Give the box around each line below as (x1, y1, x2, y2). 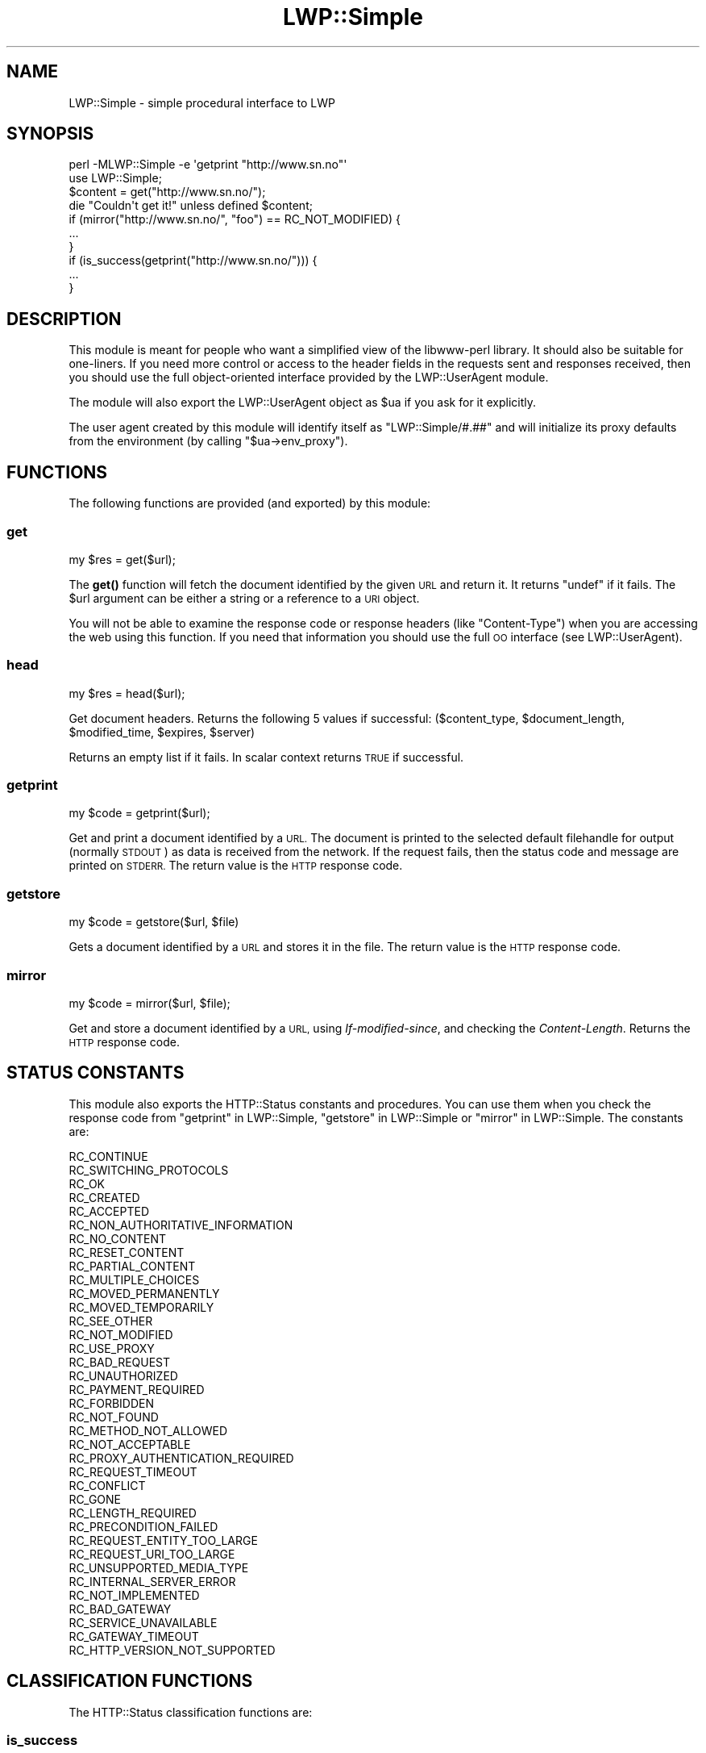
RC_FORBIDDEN (69, 1396, 154, 1410)
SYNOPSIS (6, 123, 94, 144)
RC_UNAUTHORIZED (69, 1368, 178, 1383)
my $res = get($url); (69, 552, 176, 566)
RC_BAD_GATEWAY (69, 1601, 172, 1616)
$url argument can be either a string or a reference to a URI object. (69, 591, 420, 605)
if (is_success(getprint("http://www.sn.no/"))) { (69, 253, 318, 268)
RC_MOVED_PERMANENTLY (69, 1286, 220, 1300)
